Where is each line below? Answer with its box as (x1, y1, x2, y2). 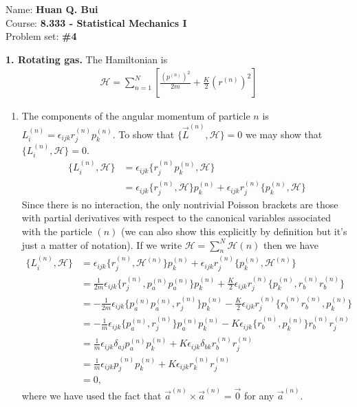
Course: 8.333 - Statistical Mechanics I (6, 15, 187, 30)
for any (244, 388, 274, 403)
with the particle (21, 224, 92, 239)
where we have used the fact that (21, 388, 162, 403)
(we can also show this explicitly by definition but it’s (120, 224, 347, 239)
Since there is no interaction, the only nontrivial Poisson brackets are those (21, 197, 338, 211)
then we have (263, 237, 319, 252)
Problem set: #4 (6, 29, 77, 43)
